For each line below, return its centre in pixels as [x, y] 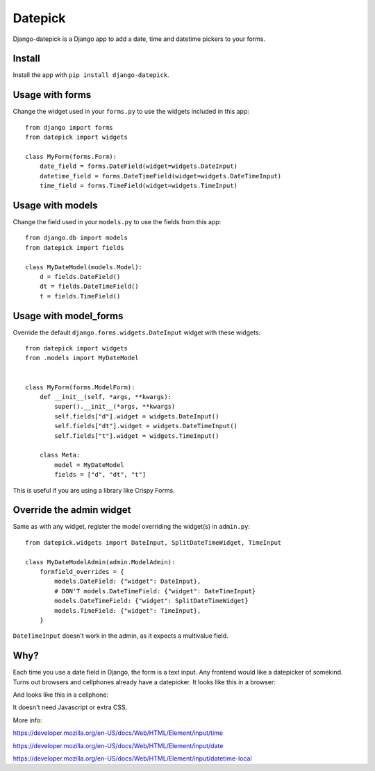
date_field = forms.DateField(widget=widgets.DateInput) [138, 166]
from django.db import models [77, 238]
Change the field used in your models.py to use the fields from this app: [117, 222]
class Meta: [60, 455]
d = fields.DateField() [80, 277]
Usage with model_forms [68, 316]
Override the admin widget [72, 510]
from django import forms [69, 127]
